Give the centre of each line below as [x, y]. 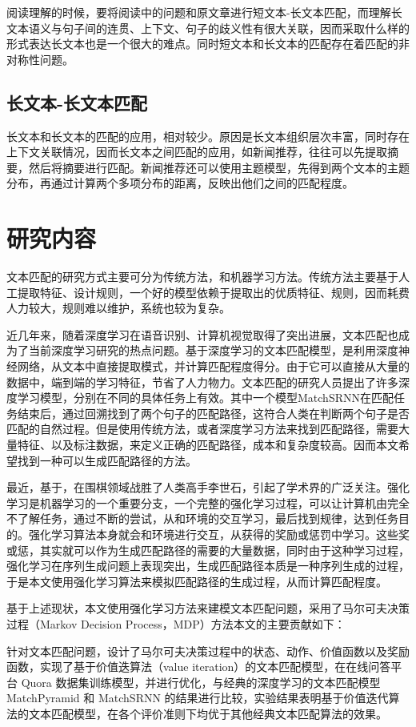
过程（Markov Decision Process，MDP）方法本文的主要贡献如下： [176, 623]
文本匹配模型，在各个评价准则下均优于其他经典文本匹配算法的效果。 [208, 713]
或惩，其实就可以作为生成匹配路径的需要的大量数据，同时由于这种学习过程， [208, 550]
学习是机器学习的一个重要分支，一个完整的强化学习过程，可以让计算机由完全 [208, 502]
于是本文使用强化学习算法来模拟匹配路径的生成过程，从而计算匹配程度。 [197, 581]
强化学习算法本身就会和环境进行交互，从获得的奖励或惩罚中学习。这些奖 [219, 534]
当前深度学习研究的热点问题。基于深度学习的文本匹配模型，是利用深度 [213, 350]
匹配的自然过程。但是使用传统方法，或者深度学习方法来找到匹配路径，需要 [202, 429]
